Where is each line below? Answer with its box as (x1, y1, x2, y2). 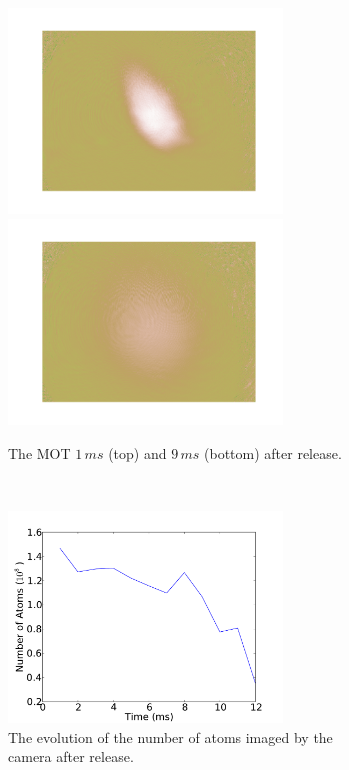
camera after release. (8, 746, 134, 767)
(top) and (108, 442, 167, 463)
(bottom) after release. (204, 442, 342, 463)
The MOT (8, 442, 71, 463)
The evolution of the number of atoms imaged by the (8, 726, 333, 747)
